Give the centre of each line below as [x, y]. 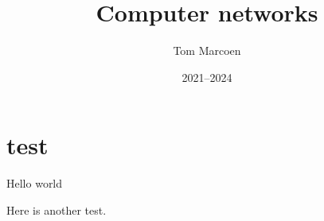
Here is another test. [57, 209]
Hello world [35, 183]
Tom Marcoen [207, 50]
